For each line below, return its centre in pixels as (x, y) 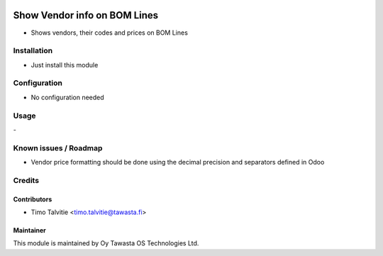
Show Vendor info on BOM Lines (86, 15)
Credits (26, 180)
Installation (33, 51)
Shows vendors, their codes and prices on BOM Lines (109, 33)
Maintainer (29, 230)
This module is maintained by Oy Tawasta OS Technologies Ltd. (106, 243)
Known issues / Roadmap (58, 148)
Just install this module (65, 65)
